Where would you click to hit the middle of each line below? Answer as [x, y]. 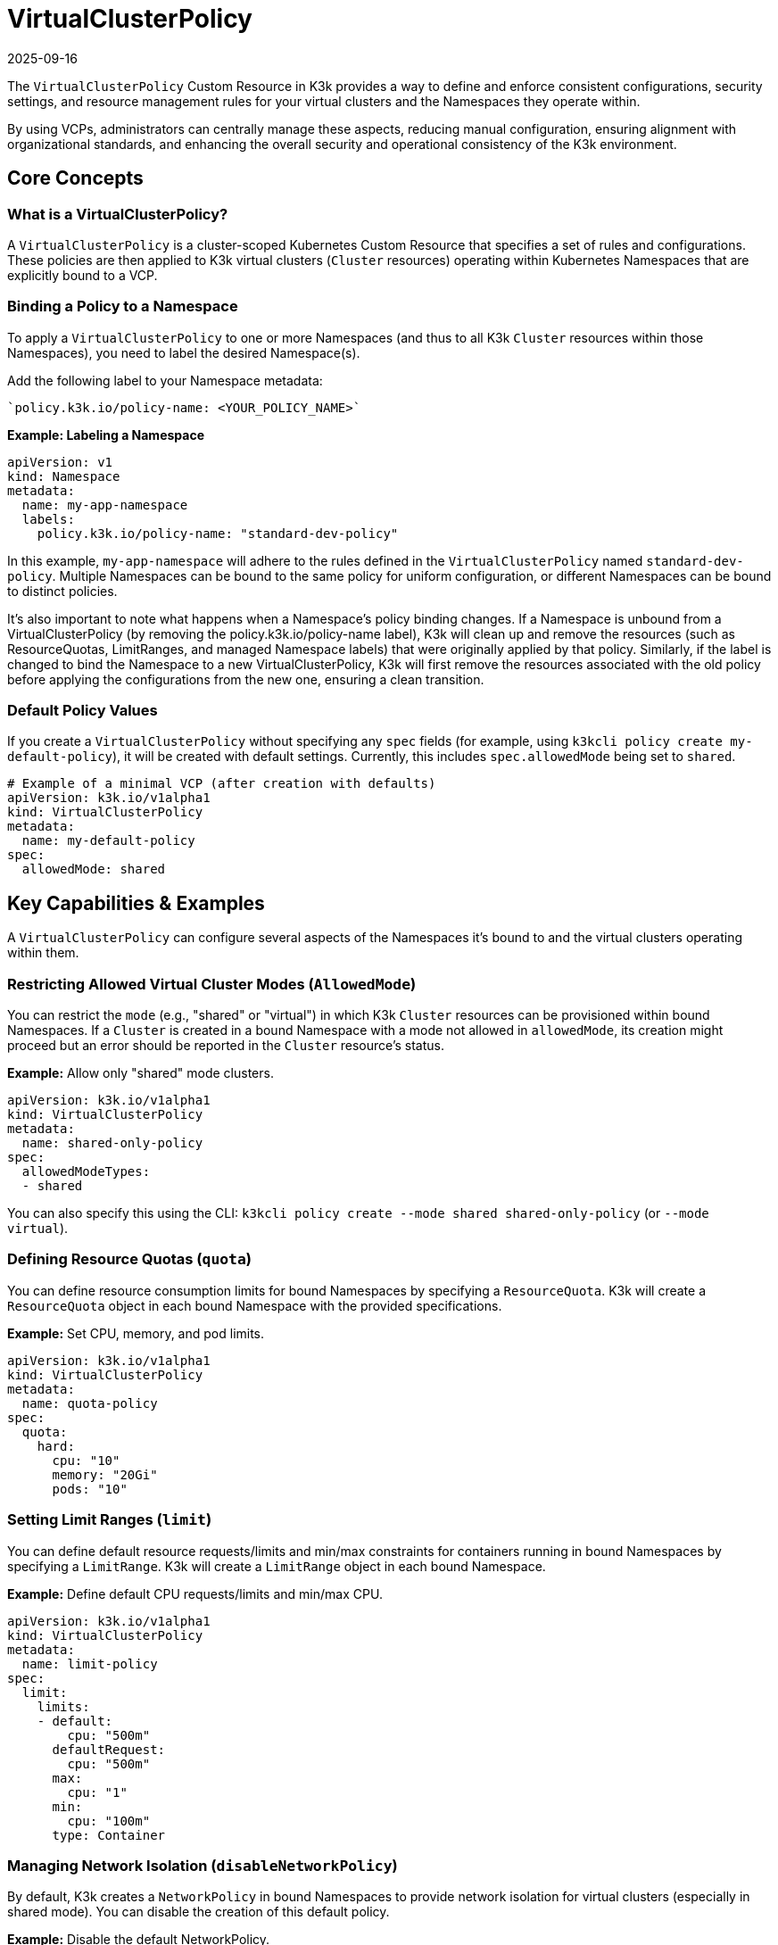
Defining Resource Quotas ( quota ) [129, 1259]
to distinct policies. [62, 591]
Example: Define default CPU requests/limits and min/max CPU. [195, 1593]
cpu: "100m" [109, 1821]
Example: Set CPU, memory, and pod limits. [136, 1333]
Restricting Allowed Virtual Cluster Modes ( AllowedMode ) [212, 984]
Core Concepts [75, 178]
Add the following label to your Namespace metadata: [165, 380]
